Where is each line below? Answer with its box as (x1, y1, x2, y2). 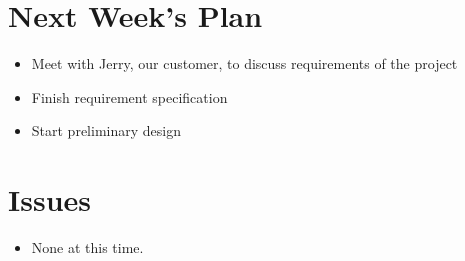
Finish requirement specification (31, 86, 228, 107)
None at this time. (31, 237, 144, 258)
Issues (8, 179, 91, 220)
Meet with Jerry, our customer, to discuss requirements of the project (31, 53, 458, 74)
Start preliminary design (31, 120, 181, 141)
